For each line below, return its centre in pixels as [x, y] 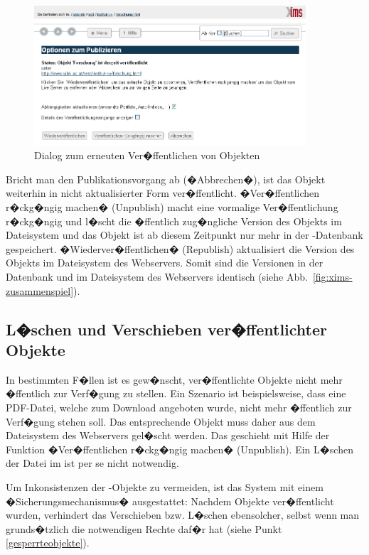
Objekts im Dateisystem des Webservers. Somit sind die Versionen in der [165, 263]
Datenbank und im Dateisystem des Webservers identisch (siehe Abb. [157, 277]
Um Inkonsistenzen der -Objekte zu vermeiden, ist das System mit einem [165, 486]
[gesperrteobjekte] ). [48, 543]
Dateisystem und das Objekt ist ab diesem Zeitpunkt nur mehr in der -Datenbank [184, 235]
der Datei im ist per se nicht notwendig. [92, 463]
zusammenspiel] [40, 290]
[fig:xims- [332, 277]
